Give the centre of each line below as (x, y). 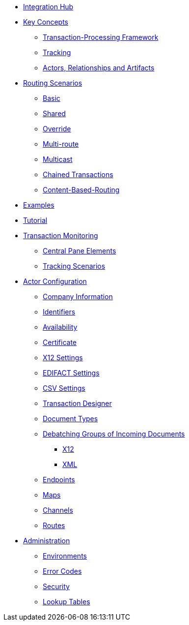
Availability (60, 327)
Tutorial (35, 220)
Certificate (60, 342)
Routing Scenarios (53, 83)
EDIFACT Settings (71, 373)
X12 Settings (63, 358)
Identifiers (59, 312)
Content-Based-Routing (81, 190)
